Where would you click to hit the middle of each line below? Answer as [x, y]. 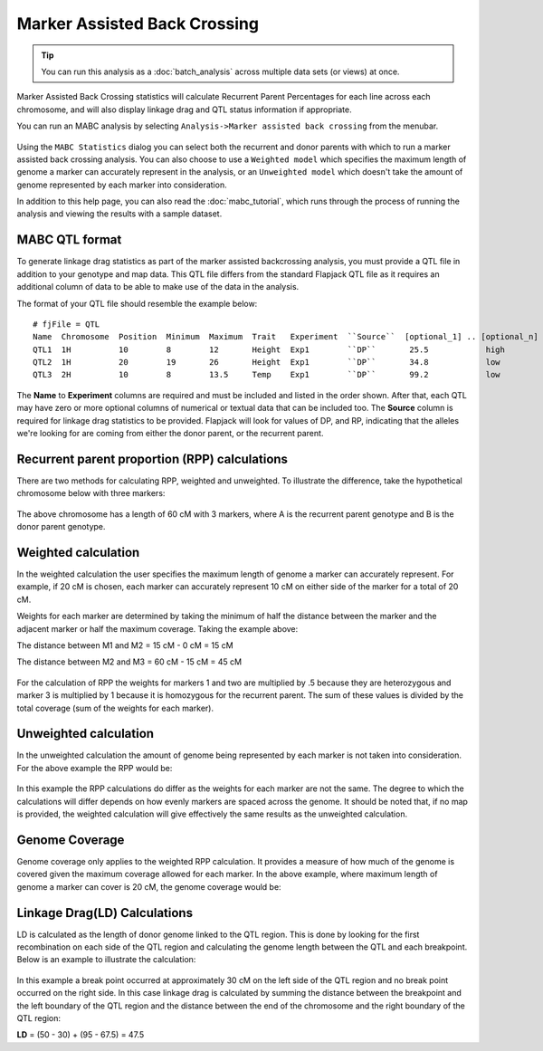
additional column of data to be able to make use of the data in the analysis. [158, 287]
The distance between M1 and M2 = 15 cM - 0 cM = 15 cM [125, 645]
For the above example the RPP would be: [95, 768]
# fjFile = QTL [67, 324]
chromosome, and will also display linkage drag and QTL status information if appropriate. [184, 110]
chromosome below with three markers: [91, 493]
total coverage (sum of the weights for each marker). [115, 708]
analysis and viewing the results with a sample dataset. [119, 214]
